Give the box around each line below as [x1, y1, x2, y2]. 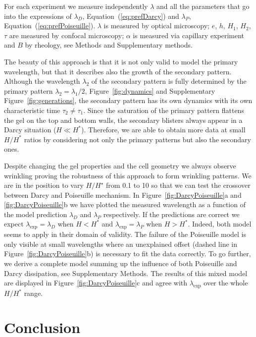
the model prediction [4, 209, 67, 219]
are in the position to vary [4, 180, 84, 190]
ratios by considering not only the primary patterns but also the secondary [24, 134, 252, 144]
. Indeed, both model [188, 219, 252, 229]
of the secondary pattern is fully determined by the [91, 76, 247, 86]
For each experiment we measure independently [4, 1, 148, 11]
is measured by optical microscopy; [103, 20, 210, 31]
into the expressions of [4, 10, 72, 21]
